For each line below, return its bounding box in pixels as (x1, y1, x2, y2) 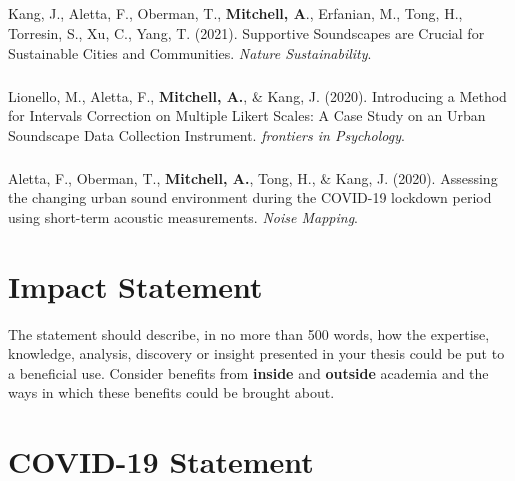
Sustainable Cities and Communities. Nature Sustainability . (8, 42, 372, 63)
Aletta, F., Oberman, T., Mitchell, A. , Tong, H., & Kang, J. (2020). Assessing (8, 167, 498, 188)
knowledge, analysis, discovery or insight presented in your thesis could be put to (8, 343, 505, 364)
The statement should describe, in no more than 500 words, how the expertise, (8, 323, 490, 344)
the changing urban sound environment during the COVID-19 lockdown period (8, 187, 492, 208)
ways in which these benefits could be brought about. (8, 382, 335, 403)
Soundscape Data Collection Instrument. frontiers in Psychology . (8, 124, 405, 145)
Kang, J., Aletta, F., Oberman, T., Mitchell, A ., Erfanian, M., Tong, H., (8, 3, 463, 24)
